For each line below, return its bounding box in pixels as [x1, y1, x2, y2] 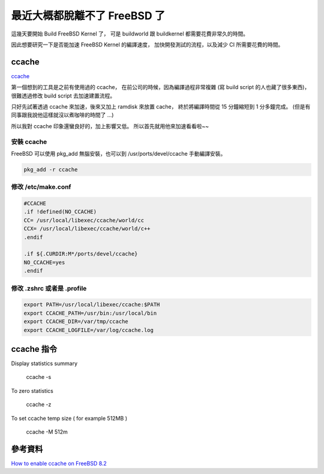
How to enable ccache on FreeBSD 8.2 [11, 460, 107, 467]
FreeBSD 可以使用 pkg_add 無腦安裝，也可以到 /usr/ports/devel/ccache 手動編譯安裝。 [11, 150, 226, 157]
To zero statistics [11, 387, 53, 394]
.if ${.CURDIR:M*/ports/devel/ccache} [23, 250, 138, 257]
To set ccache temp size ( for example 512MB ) [11, 414, 127, 422]
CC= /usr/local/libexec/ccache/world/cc [23, 217, 144, 224]
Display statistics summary [11, 360, 78, 367]
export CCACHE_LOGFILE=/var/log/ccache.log [23, 327, 154, 333]
